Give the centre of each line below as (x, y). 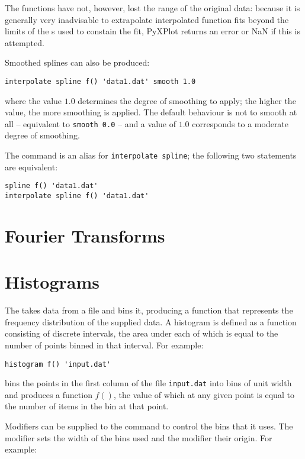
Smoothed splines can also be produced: (77, 62)
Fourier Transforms (85, 235)
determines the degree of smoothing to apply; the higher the (187, 100)
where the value (33, 100)
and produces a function (49, 394)
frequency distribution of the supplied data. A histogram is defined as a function (151, 321)
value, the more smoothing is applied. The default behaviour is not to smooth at (151, 112)
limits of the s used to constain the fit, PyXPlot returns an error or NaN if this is (152, 31)
